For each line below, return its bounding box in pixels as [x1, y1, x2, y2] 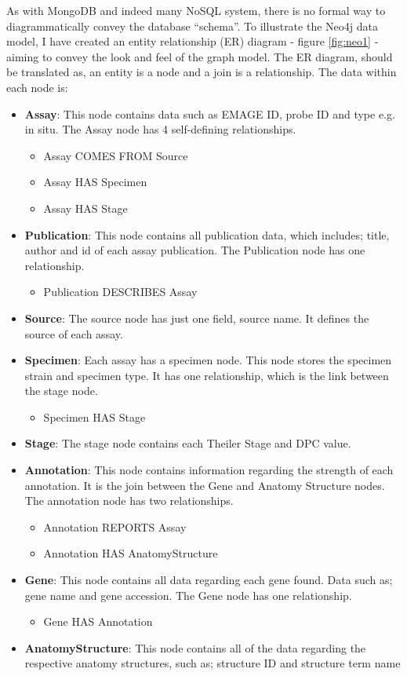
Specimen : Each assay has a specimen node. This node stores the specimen [24, 352, 392, 368]
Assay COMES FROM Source [43, 147, 188, 163]
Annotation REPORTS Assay [43, 518, 187, 535]
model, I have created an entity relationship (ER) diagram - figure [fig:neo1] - [6, 33, 379, 49]
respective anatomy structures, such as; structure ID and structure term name [24, 655, 401, 671]
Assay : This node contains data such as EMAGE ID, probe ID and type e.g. [24, 105, 395, 122]
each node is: [6, 79, 68, 95]
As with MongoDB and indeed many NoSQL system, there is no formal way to [6, 2, 386, 18]
